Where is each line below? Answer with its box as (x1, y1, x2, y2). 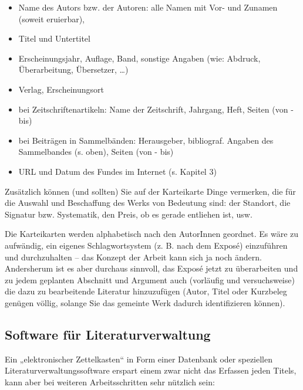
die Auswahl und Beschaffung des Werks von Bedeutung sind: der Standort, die (5, 196, 291, 209)
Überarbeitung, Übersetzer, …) (18, 63, 129, 76)
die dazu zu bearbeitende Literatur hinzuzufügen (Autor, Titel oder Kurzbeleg (5, 285, 287, 297)
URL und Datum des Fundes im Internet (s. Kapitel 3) (18, 165, 217, 177)
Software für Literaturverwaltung (5, 325, 211, 343)
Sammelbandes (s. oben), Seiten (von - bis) (18, 145, 174, 158)
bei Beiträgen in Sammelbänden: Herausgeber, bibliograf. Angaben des (18, 134, 274, 146)
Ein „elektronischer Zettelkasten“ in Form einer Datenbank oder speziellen (5, 352, 273, 365)
